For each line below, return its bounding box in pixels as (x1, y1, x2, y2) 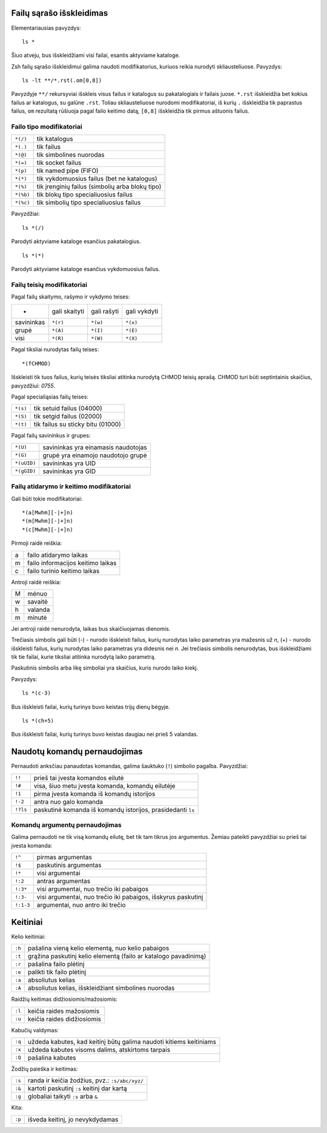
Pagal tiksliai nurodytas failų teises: (11, 346, 99, 353)
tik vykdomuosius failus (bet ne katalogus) (36, 175, 157, 183)
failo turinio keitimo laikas (27, 566, 100, 575)
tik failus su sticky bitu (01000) (33, 420, 121, 429)
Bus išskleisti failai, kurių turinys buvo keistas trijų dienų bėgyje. (11, 703, 170, 710)
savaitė (27, 597, 48, 606)
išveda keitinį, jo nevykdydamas (27, 1115, 119, 1123)
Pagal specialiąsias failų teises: (11, 393, 89, 400)
